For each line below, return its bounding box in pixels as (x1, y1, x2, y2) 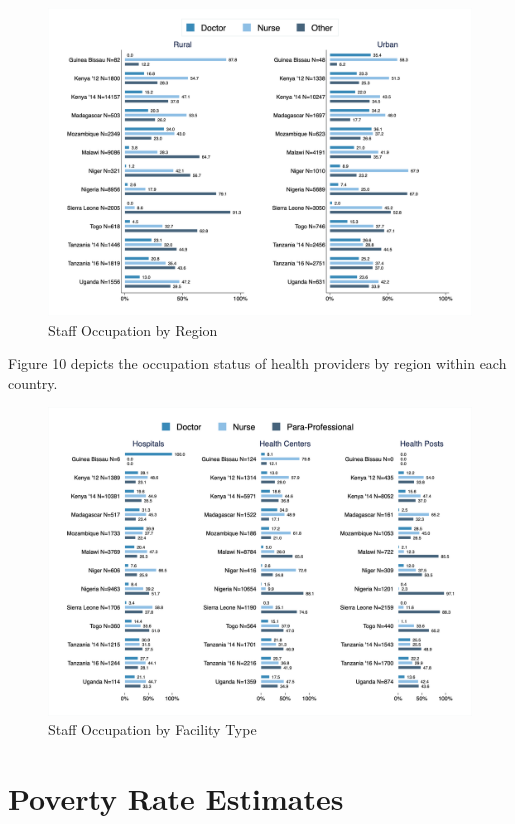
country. (8, 372, 58, 393)
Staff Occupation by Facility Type (48, 719, 257, 740)
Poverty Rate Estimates (8, 777, 344, 818)
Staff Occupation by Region (48, 319, 218, 340)
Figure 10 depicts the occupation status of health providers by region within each (8, 353, 507, 374)
